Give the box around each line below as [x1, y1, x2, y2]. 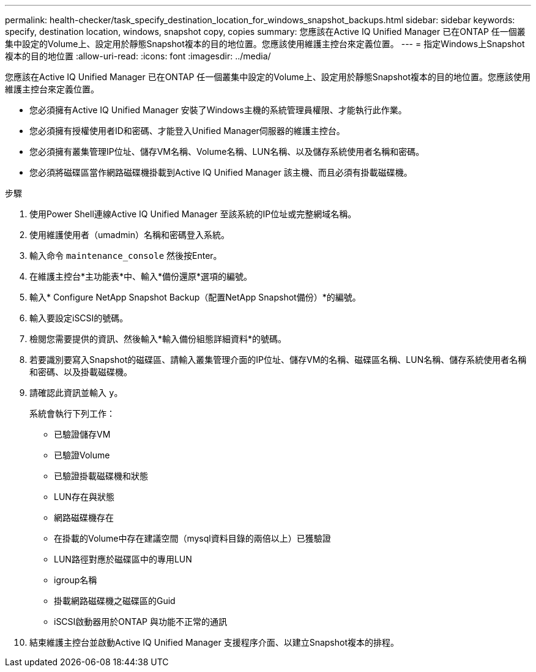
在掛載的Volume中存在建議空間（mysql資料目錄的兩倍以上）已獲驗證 [54, 533, 331, 543]
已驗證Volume [54, 450, 110, 460]
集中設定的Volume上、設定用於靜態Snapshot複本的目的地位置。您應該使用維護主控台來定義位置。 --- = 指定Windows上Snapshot [5, 39, 525, 49]
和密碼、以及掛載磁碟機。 [29, 367, 132, 377]
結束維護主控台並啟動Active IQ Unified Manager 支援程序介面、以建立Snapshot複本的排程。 [29, 637, 399, 648]
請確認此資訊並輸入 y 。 [29, 387, 123, 398]
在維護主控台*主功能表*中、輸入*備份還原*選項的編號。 [29, 271, 253, 282]
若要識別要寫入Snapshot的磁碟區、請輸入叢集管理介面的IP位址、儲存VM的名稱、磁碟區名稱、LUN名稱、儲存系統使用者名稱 [29, 354, 527, 365]
